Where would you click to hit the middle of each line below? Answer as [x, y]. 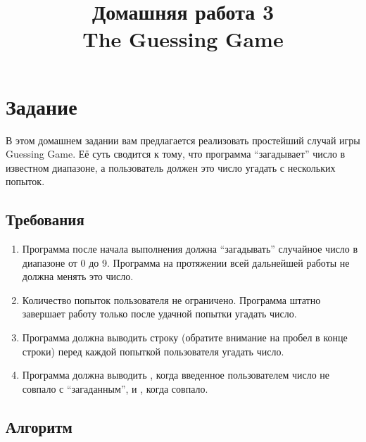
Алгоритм [39, 426]
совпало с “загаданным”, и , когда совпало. [115, 388]
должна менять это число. [78, 276]
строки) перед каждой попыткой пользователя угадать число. [153, 351]
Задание [42, 106]
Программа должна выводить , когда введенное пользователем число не [176, 375]
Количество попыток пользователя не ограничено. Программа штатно [171, 299]
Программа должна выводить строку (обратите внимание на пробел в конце [185, 337]
